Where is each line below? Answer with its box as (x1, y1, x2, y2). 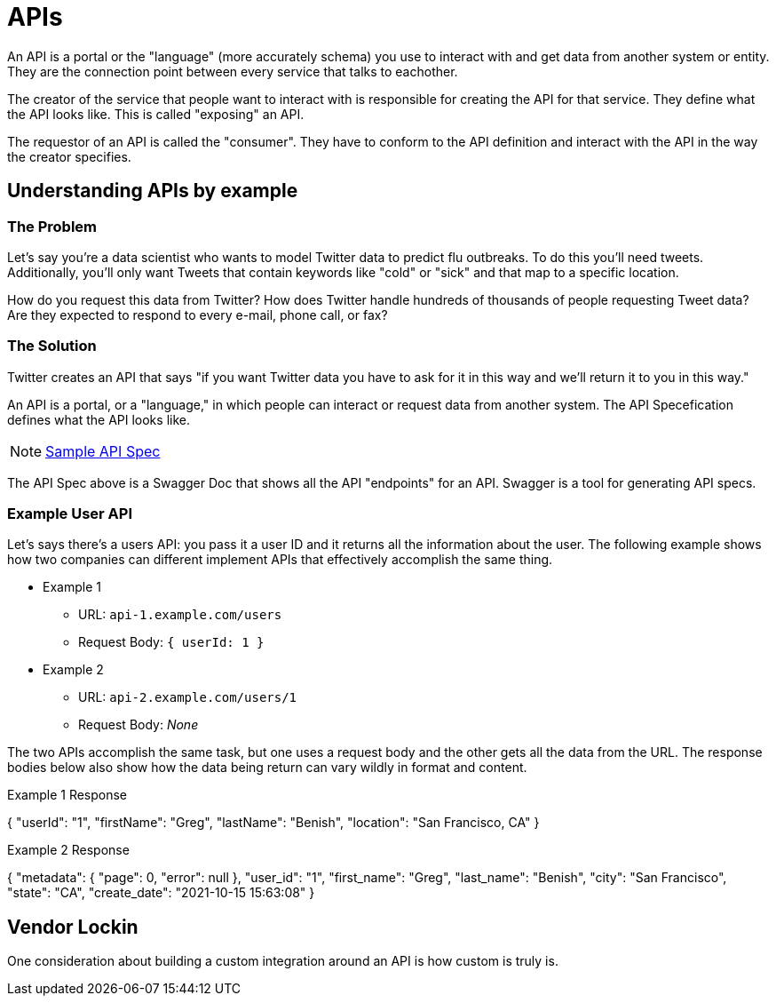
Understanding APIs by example (7, 179, 298, 203)
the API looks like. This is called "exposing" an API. (7, 106, 305, 122)
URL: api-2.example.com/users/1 (78, 689, 297, 705)
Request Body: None (78, 717, 199, 733)
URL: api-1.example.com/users (78, 607, 282, 623)
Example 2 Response (7, 842, 130, 858)
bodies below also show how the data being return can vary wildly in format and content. (7, 760, 527, 776)
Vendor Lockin (7, 915, 139, 938)
